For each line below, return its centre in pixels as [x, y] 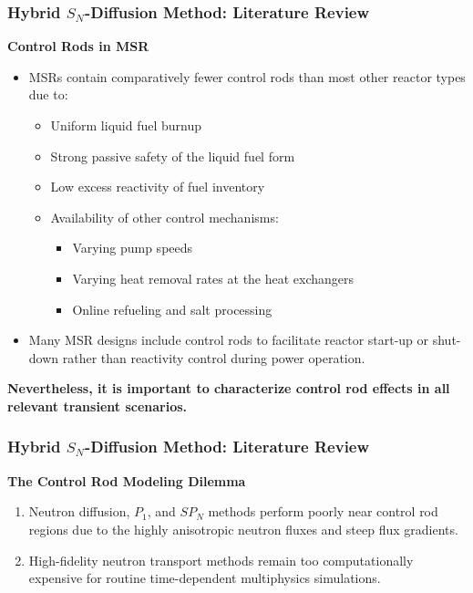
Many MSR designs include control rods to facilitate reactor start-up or [229, 340]
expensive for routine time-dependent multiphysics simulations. [205, 578]
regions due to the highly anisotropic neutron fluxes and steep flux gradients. [243, 529]
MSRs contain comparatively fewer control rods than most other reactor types [247, 76]
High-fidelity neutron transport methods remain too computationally [221, 560]
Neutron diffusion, [79, 511]
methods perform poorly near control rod [323, 511]
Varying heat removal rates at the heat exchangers [213, 278]
